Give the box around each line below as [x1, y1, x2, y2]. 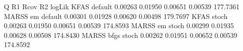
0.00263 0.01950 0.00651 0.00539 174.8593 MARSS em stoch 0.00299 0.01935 [4, 20, 234, 31]
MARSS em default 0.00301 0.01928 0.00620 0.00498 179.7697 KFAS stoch [4, 11, 228, 21]
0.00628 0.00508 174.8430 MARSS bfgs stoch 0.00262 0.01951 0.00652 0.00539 [4, 30, 237, 40]
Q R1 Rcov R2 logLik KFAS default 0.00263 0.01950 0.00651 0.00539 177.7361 [4, 1, 240, 11]
